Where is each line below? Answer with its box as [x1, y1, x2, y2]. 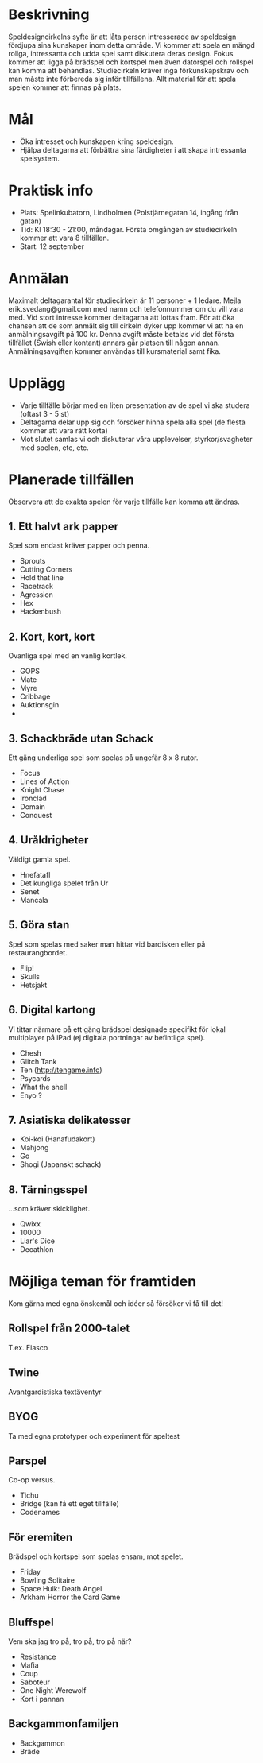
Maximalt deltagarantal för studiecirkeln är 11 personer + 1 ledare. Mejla [8, 296, 242, 305]
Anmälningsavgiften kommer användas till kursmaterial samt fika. [8, 346, 221, 355]
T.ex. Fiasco [8, 1343, 48, 1352]
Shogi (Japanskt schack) [19, 1160, 102, 1169]
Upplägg [8, 374, 66, 392]
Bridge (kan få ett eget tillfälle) [19, 1499, 119, 1509]
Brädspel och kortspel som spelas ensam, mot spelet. [8, 1552, 184, 1561]
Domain [19, 802, 46, 812]
